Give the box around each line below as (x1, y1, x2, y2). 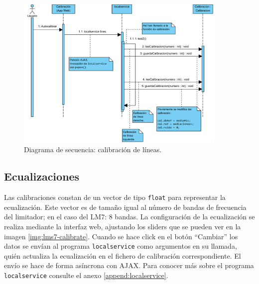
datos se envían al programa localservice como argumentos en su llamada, (4, 241, 237, 251)
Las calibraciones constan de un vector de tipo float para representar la (4, 192, 226, 202)
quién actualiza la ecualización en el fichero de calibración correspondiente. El (4, 250, 241, 261)
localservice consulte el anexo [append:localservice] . (4, 270, 168, 280)
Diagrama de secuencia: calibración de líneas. (24, 144, 162, 155)
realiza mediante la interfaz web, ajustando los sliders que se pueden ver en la (4, 221, 241, 231)
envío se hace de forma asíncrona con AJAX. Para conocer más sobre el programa (4, 260, 254, 271)
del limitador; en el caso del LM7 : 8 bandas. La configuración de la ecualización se (4, 211, 255, 222)
